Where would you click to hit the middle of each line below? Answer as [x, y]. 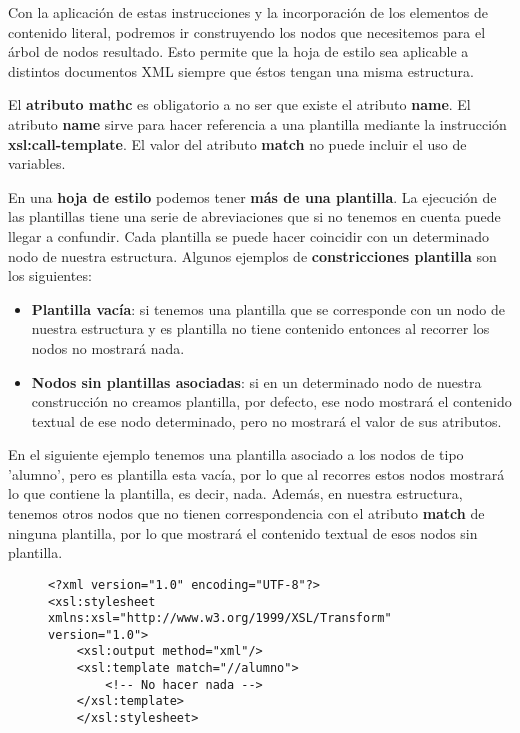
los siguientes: [50, 275]
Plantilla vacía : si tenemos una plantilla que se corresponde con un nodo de [268, 308]
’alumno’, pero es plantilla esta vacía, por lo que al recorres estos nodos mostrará [256, 473]
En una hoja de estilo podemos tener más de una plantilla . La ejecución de [252, 196]
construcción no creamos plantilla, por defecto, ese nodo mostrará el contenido [271, 401]
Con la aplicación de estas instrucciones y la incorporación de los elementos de [248, 12]
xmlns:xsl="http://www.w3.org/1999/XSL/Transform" [220, 618]
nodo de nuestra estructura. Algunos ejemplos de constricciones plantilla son [252, 255]
